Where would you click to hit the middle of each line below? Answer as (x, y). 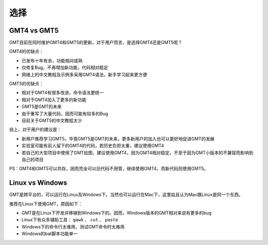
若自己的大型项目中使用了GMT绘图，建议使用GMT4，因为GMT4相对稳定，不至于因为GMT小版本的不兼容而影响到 (137, 153)
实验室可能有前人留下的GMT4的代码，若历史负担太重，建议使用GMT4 (93, 146)
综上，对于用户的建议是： (35, 129)
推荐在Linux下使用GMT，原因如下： (46, 204)
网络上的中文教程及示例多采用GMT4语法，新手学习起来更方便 (84, 74)
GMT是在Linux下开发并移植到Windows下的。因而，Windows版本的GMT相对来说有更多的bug (117, 213)
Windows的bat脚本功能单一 (50, 234)
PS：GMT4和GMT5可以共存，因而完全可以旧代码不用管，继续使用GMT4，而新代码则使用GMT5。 (109, 169)
